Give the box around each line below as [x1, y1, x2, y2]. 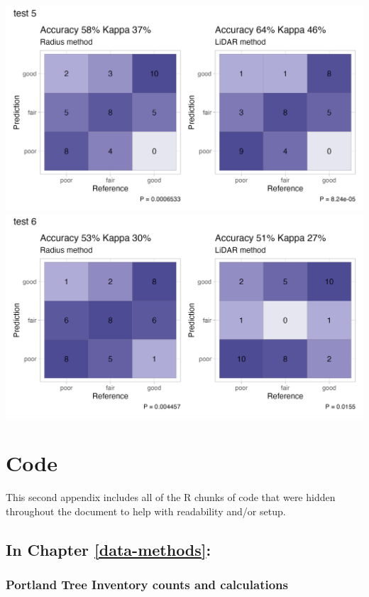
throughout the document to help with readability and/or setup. [6, 503, 286, 518]
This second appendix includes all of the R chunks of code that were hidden [6, 490, 336, 505]
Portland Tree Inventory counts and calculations [6, 576, 289, 593]
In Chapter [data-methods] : [6, 538, 211, 560]
